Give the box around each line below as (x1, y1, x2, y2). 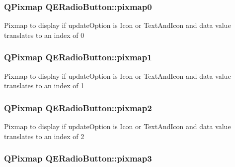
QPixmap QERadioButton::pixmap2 (4, 101, 152, 114)
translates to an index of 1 (4, 80, 84, 91)
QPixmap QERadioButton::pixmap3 (4, 152, 152, 165)
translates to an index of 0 (4, 29, 84, 40)
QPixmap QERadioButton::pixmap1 (4, 51, 152, 63)
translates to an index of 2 (4, 131, 84, 141)
